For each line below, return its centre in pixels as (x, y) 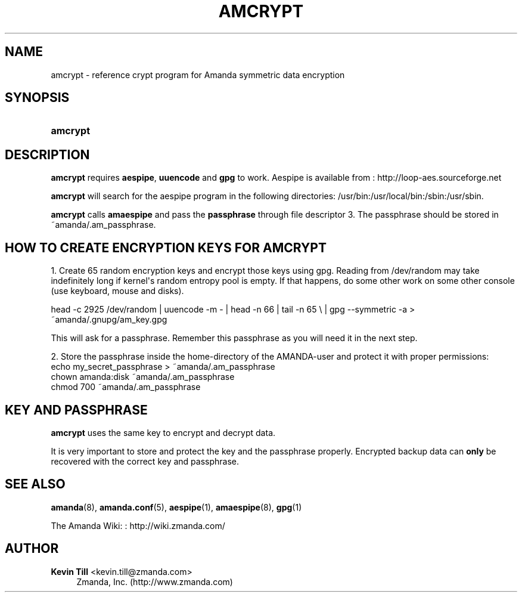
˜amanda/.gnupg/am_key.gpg (109, 320)
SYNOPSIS (37, 98)
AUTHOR (32, 549)
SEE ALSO (35, 484)
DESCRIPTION (47, 154)
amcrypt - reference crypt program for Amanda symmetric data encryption (198, 75)
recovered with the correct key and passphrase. (145, 461)
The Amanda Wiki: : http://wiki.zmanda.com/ (138, 525)
